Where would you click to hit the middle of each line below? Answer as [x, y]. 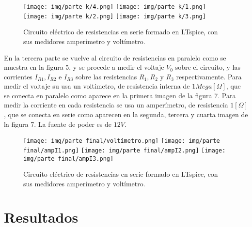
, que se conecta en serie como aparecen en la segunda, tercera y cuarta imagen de [126, 114]
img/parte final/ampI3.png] [69, 159]
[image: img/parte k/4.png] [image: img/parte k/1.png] [115, 7]
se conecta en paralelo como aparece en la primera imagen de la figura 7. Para [120, 95]
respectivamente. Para [209, 76]
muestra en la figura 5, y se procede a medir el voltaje [84, 67]
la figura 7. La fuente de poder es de [58, 124]
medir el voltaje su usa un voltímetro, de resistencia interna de [97, 86]
